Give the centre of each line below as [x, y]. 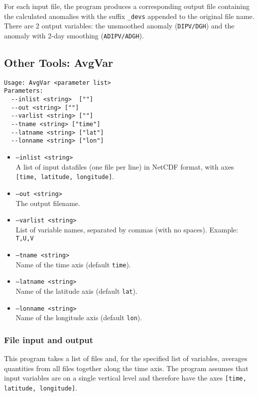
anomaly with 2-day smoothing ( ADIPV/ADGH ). [74, 35]
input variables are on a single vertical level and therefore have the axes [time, [125, 378]
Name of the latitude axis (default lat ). [76, 291]
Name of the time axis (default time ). [73, 264]
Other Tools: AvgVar [59, 62]
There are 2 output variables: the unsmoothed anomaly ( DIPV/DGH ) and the [119, 26]
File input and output [49, 339]
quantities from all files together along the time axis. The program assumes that [126, 368]
